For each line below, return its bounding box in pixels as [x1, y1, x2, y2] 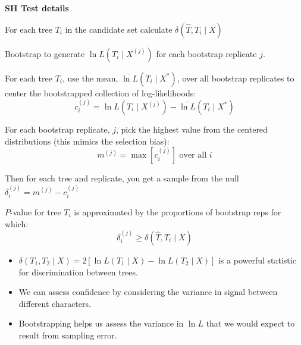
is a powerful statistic [218, 254, 296, 266]
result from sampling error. [18, 328, 117, 341]
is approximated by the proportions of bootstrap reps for [74, 206, 281, 218]
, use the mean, [62, 71, 118, 84]
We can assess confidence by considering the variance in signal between [18, 286, 278, 298]
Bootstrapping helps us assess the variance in [18, 317, 184, 330]
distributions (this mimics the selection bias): [5, 134, 170, 147]
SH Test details [5, 2, 69, 14]
